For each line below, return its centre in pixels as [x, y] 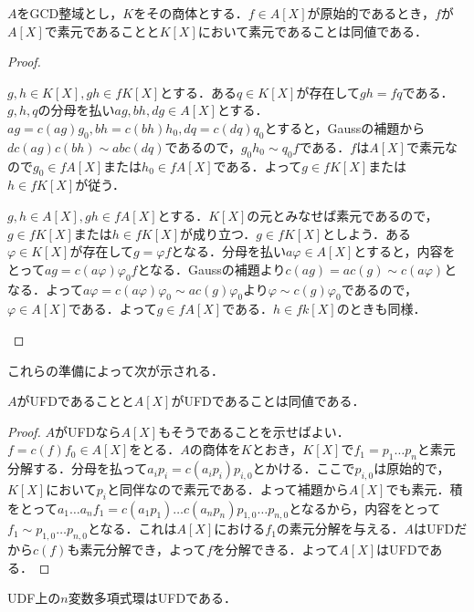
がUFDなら [88, 431]
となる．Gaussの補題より [211, 269]
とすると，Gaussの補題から [345, 127]
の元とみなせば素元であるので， [342, 215]
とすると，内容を [405, 251]
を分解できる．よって [276, 550]
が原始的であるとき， [371, 13]
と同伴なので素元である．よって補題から [227, 488]
